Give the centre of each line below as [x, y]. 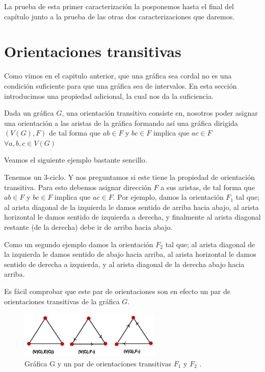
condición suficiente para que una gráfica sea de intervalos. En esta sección [121, 85]
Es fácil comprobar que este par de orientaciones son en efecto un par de [117, 291]
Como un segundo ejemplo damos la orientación [79, 244]
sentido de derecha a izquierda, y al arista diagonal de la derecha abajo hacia [124, 264]
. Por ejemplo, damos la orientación [168, 197]
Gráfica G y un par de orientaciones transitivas [98, 364]
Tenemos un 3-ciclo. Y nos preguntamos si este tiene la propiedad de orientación [130, 177]
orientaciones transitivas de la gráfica [62, 301]
